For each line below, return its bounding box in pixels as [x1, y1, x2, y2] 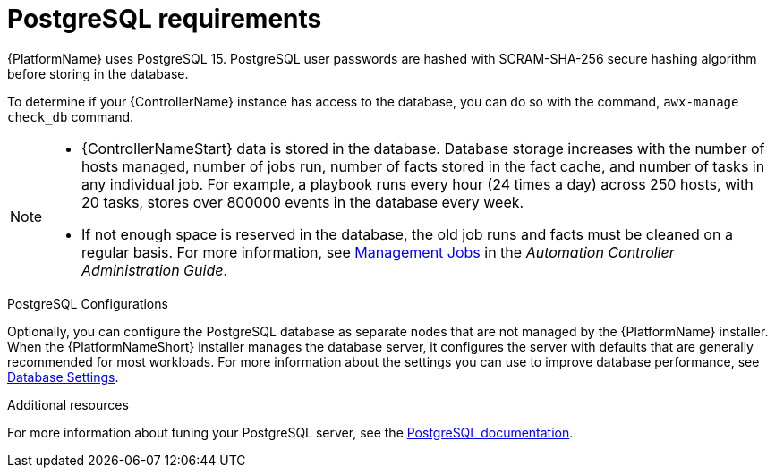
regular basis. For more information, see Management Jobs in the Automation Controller [81, 242, 675, 261]
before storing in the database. [7, 65, 189, 81]
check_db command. [7, 108, 134, 124]
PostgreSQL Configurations [7, 295, 168, 311]
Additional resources [7, 396, 129, 412]
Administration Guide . [81, 260, 228, 279]
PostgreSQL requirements [7, 4, 322, 34]
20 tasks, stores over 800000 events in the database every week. [81, 192, 524, 211]
